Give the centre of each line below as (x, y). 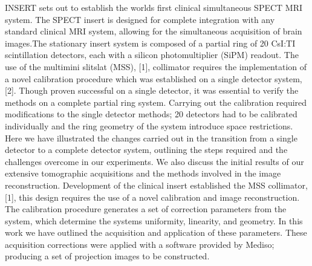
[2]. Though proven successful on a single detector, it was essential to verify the (152, 90)
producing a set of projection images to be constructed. (107, 256)
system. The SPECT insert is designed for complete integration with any (140, 19)
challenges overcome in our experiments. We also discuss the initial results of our (154, 161)
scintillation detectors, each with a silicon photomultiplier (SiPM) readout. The (152, 55)
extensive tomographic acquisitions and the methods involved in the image (143, 173)
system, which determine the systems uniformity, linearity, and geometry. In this (154, 220)
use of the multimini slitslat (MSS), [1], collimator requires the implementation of (156, 66)
